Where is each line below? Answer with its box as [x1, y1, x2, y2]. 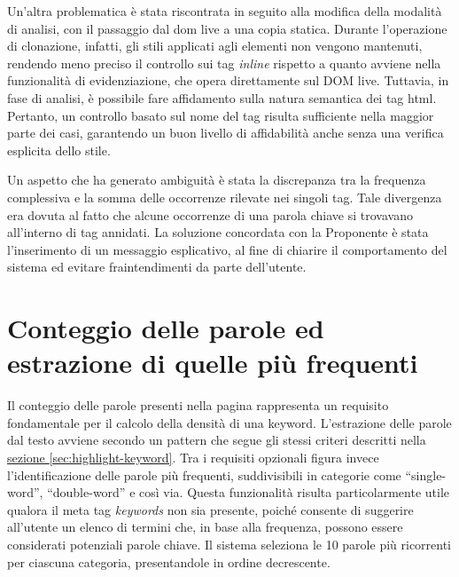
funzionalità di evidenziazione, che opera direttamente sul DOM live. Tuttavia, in [7, 71, 449, 90]
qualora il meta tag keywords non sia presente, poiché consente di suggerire [7, 500, 414, 518]
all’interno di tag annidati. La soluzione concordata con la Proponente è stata [7, 223, 429, 241]
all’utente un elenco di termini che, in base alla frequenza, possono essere [7, 518, 403, 536]
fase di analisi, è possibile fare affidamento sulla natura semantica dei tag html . [7, 88, 437, 107]
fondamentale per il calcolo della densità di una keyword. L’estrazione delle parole [7, 413, 452, 431]
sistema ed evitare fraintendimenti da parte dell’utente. [7, 257, 307, 276]
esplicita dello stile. [7, 140, 111, 159]
